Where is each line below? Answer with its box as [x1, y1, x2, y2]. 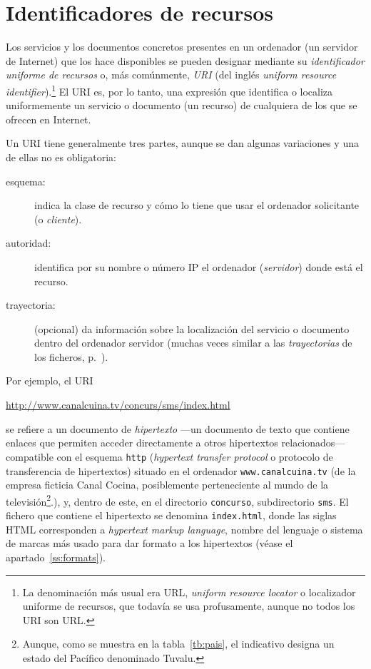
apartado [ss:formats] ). [6, 549, 106, 564]
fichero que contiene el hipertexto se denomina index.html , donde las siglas [6, 508, 337, 523]
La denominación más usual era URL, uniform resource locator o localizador [22, 584, 356, 599]
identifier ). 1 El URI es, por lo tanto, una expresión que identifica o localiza [6, 81, 333, 98]
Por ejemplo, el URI [6, 373, 93, 388]
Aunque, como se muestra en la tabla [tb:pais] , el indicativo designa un [22, 636, 335, 651]
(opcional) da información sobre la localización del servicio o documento [34, 321, 350, 336]
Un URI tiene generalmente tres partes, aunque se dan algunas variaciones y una [6, 136, 359, 150]
